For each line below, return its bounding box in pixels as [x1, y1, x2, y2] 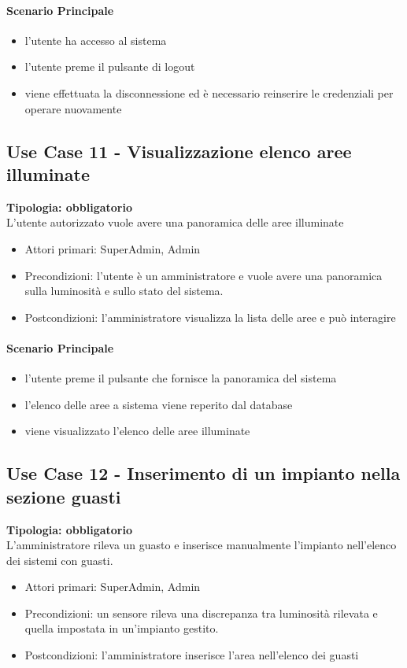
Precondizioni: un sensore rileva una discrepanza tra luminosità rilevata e [24, 604, 378, 621]
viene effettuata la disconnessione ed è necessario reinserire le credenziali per [24, 84, 394, 101]
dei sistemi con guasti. [6, 552, 113, 568]
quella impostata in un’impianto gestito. [24, 620, 219, 637]
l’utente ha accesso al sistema [24, 31, 167, 48]
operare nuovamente [24, 100, 122, 116]
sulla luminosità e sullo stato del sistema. [24, 282, 224, 299]
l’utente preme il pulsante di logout [24, 58, 195, 75]
